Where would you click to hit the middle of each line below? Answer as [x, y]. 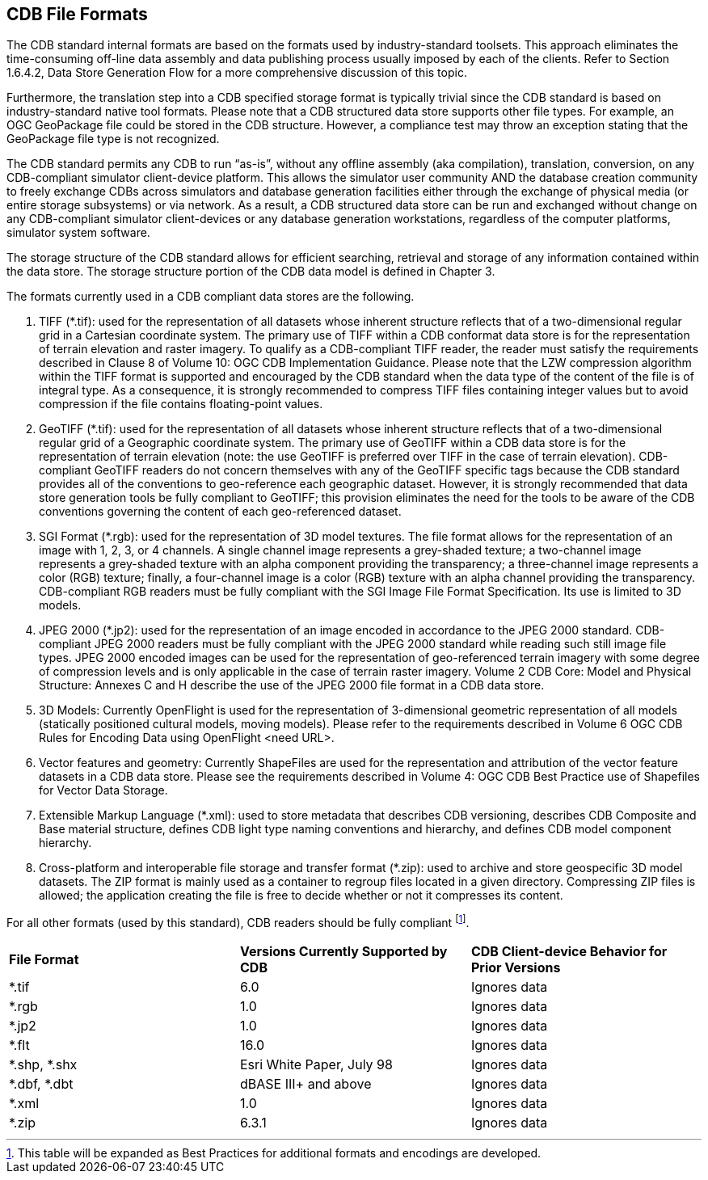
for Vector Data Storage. [103, 790]
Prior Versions [516, 968]
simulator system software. [78, 233]
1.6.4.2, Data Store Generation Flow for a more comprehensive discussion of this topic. [237, 73]
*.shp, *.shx [43, 1065]
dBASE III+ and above [306, 1084]
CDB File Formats [77, 14]
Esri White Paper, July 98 [316, 1065]
